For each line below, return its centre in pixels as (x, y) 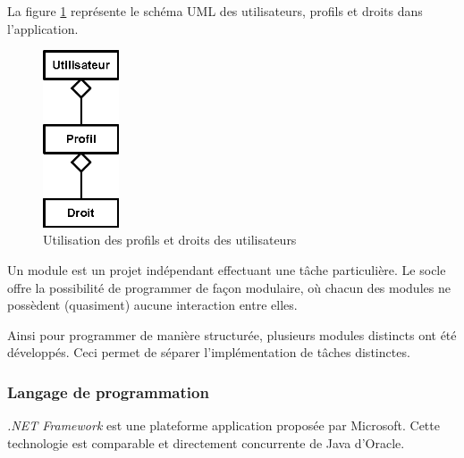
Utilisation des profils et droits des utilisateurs (170, 240)
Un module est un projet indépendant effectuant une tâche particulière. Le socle (227, 269)
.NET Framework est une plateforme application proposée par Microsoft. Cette (224, 425)
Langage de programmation (108, 391)
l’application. (43, 28)
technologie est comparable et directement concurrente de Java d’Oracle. (206, 442)
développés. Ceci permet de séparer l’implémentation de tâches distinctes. (209, 352)
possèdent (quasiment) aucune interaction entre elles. (152, 305)
